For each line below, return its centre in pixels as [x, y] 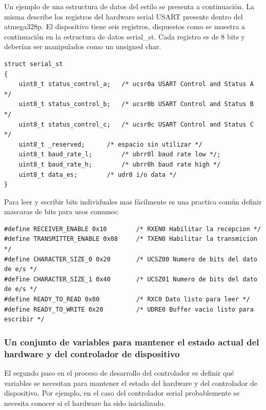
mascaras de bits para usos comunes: [62, 211]
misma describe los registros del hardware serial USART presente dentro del [124, 16]
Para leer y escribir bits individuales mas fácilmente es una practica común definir [133, 201]
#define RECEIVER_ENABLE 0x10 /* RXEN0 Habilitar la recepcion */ [133, 229]
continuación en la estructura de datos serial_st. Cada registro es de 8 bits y [125, 36]
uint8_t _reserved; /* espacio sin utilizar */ [110, 144]
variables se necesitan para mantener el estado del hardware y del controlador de [131, 383]
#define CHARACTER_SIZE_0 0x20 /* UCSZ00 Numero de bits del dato [131, 259]
